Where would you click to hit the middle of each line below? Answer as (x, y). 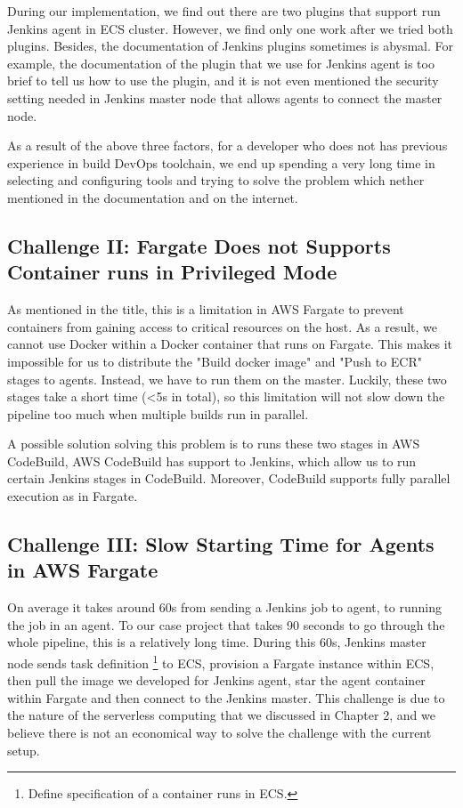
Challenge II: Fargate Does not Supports (199, 245)
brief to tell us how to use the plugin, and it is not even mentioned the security (223, 81)
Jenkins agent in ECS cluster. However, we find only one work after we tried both (230, 28)
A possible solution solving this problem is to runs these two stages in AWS (214, 444)
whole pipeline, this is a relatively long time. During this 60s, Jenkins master (217, 642)
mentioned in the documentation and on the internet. (153, 197)
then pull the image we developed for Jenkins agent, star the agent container (216, 680)
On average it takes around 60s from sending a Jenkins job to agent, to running (224, 607)
